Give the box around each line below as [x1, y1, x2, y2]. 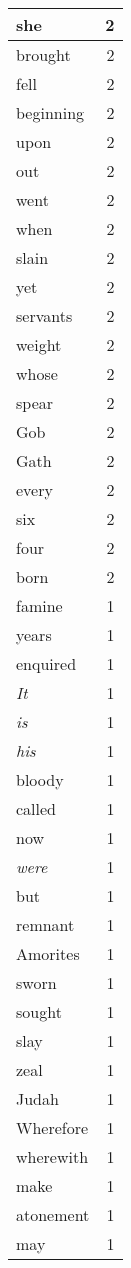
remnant [16, 913, 75, 936]
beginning [16, 101, 85, 124]
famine [16, 594, 63, 617]
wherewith [16, 1145, 89, 1168]
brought [16, 43, 71, 66]
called [16, 797, 57, 820]
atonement [16, 1203, 90, 1226]
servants [16, 304, 73, 327]
